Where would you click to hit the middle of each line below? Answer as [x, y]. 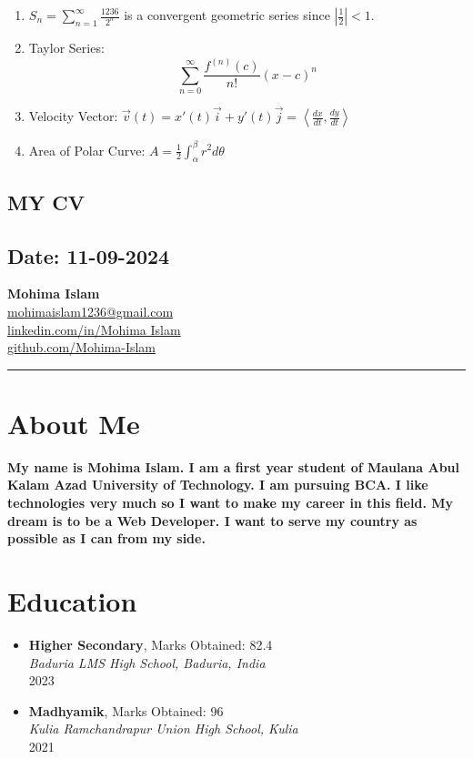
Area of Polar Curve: [87, 150]
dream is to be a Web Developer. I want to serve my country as [212, 520]
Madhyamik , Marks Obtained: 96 [126, 710]
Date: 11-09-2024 [89, 255]
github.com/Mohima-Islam [82, 347]
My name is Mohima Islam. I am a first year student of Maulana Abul [233, 466]
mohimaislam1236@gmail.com [91, 311]
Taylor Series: [66, 47]
